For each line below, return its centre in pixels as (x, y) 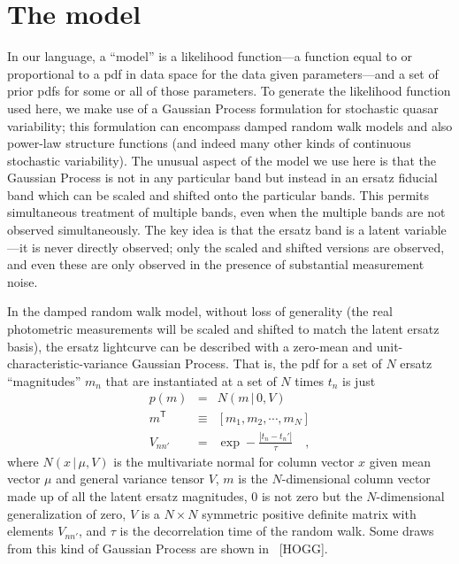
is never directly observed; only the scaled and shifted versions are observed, (238, 247)
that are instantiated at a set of (191, 380)
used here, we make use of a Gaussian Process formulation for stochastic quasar (223, 108)
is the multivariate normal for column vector (234, 461)
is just (359, 380)
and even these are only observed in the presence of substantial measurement (216, 264)
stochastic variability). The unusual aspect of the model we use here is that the (222, 160)
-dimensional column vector (356, 479)
